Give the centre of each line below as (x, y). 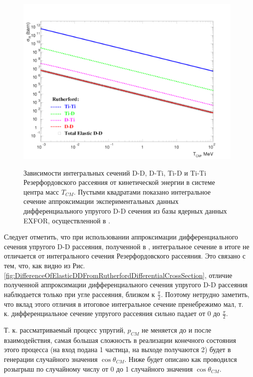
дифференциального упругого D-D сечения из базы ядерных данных (125, 210)
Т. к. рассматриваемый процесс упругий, (65, 329)
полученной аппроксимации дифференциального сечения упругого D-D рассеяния (126, 285)
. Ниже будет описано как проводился (180, 359)
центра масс (41, 191)
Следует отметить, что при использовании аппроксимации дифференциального (121, 237)
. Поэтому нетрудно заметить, (205, 294)
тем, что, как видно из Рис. (44, 265)
